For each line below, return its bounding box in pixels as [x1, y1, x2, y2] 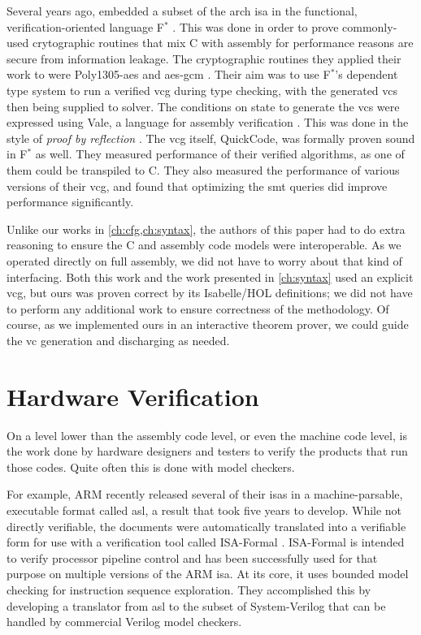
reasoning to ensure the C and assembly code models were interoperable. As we [7, 236, 401, 253]
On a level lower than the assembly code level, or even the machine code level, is [7, 426, 407, 443]
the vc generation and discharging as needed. [7, 331, 230, 348]
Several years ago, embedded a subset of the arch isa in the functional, [7, 2, 358, 19]
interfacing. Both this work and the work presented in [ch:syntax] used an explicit [7, 268, 414, 285]
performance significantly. [7, 193, 134, 210]
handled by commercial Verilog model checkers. [7, 613, 242, 630]
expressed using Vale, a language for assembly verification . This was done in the [7, 114, 409, 131]
